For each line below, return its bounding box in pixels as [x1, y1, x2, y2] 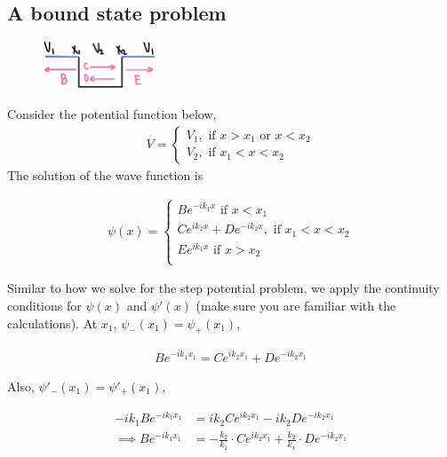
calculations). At [7, 313, 98, 332]
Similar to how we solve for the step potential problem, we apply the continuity [7, 279, 440, 297]
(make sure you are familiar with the [196, 296, 396, 315]
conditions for [7, 296, 82, 315]
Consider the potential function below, [7, 104, 217, 122]
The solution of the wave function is [7, 165, 204, 184]
